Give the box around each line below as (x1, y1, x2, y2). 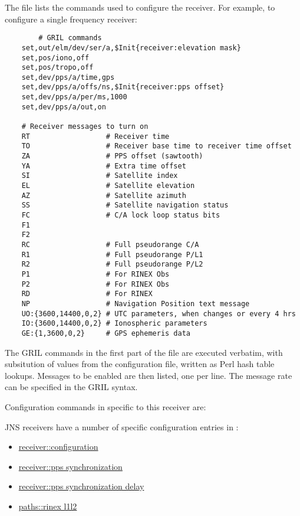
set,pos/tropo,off (21, 63, 94, 72)
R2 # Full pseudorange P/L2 (21, 260, 203, 269)
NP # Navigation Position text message (21, 299, 250, 308)
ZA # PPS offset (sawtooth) (21, 152, 203, 161)
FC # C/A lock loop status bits (21, 211, 220, 219)
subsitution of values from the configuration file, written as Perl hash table (5, 358, 275, 370)
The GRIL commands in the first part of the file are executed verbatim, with (5, 346, 283, 358)
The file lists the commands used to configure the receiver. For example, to (5, 1, 275, 13)
